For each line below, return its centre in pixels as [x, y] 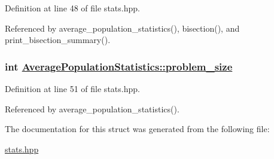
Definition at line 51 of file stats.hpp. [72, 88]
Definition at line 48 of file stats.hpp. [72, 8]
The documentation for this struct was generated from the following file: [137, 129]
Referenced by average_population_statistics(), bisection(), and [122, 28]
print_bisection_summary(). [58, 40]
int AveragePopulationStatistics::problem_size [119, 66]
